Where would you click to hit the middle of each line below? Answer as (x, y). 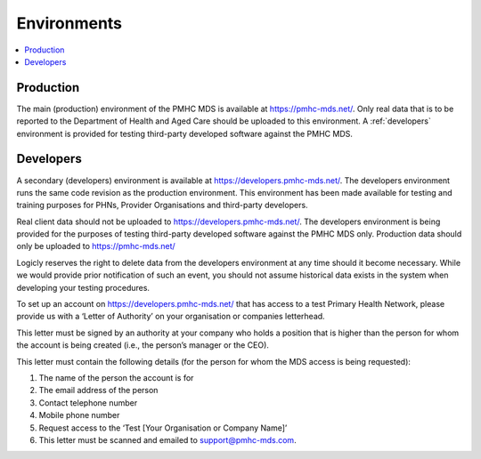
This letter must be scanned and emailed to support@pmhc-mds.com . (168, 439)
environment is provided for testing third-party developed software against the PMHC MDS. (185, 133)
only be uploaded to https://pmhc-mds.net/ (96, 246)
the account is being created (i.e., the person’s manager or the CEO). (143, 345)
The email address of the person (98, 391)
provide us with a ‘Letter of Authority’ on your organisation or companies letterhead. (171, 317)
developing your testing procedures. (83, 287)
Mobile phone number (79, 415)
